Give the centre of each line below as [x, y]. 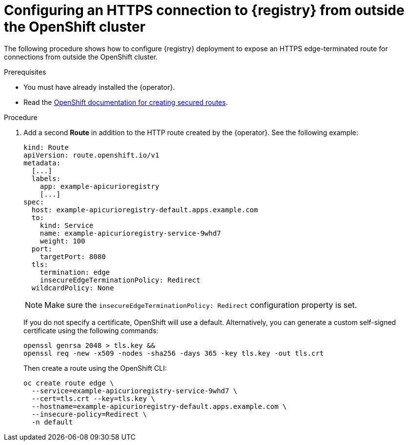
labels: [46, 178]
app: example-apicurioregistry [100, 186]
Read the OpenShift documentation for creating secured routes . [126, 102]
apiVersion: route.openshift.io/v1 [92, 155]
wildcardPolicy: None [73, 288]
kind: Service [67, 225]
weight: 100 [62, 241]
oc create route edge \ [69, 383]
